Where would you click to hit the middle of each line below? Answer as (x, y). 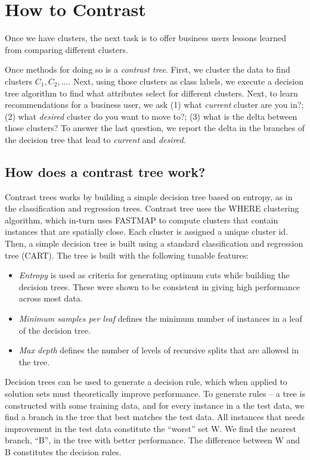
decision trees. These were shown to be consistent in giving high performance (159, 286)
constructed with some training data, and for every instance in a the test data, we (155, 405)
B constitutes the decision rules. (63, 451)
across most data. (51, 298)
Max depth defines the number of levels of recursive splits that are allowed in (159, 350)
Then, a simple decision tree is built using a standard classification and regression (154, 243)
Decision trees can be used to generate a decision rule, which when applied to (146, 382)
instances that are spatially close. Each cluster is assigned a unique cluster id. (147, 231)
